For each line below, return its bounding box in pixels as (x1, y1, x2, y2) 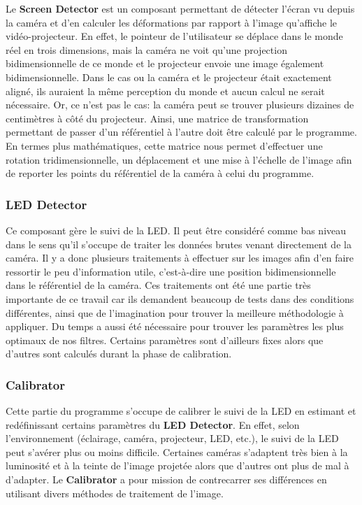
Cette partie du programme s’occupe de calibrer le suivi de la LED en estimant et (6, 404, 356, 418)
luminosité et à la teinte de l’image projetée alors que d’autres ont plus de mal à (6, 458, 349, 473)
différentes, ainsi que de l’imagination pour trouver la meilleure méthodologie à (6, 305, 344, 320)
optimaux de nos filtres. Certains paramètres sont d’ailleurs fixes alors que (6, 332, 324, 347)
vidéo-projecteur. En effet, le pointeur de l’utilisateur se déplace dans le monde (6, 29, 343, 43)
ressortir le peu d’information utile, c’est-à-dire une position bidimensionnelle (6, 264, 336, 278)
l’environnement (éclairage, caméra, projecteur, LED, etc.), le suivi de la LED (6, 431, 339, 446)
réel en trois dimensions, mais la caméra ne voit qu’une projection (6, 42, 287, 57)
